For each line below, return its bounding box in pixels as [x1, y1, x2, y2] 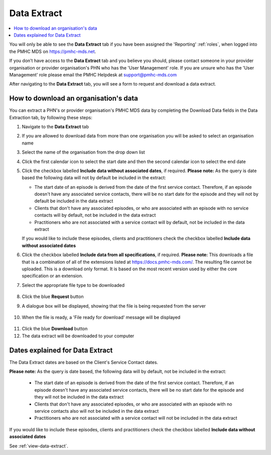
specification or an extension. [22, 273, 83, 279]
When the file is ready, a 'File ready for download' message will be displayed [22, 314, 181, 320]
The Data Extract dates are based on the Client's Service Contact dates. [9, 359, 158, 365]
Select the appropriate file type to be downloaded [22, 282, 125, 288]
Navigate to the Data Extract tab [22, 123, 89, 129]
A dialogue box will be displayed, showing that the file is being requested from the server [22, 302, 206, 309]
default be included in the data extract [34, 198, 113, 204]
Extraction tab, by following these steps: [9, 114, 93, 120]
